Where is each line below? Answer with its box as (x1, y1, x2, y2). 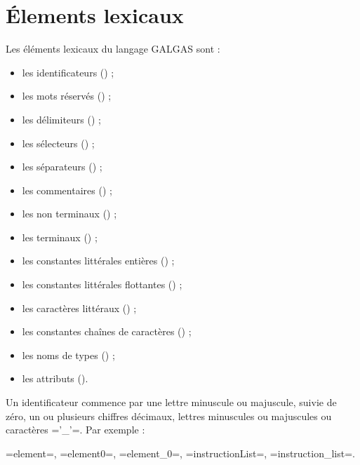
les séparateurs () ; (22, 159, 102, 174)
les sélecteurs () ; (22, 135, 95, 150)
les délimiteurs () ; (22, 112, 101, 126)
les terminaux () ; (22, 229, 98, 244)
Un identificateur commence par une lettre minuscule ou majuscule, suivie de (6, 395, 337, 410)
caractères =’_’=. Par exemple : (6, 422, 145, 437)
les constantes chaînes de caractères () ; (22, 324, 192, 339)
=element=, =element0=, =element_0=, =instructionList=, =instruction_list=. (6, 445, 355, 460)
